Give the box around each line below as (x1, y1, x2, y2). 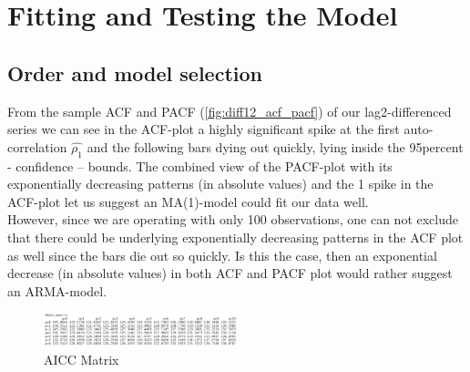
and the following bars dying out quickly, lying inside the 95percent (87, 137, 464, 156)
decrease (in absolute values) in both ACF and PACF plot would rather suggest (7, 263, 453, 283)
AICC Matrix (44, 349, 119, 368)
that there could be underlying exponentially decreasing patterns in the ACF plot (7, 227, 464, 246)
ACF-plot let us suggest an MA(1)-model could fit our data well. (7, 191, 369, 211)
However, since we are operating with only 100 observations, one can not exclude (7, 210, 459, 229)
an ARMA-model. (7, 281, 107, 300)
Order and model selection (7, 58, 262, 87)
